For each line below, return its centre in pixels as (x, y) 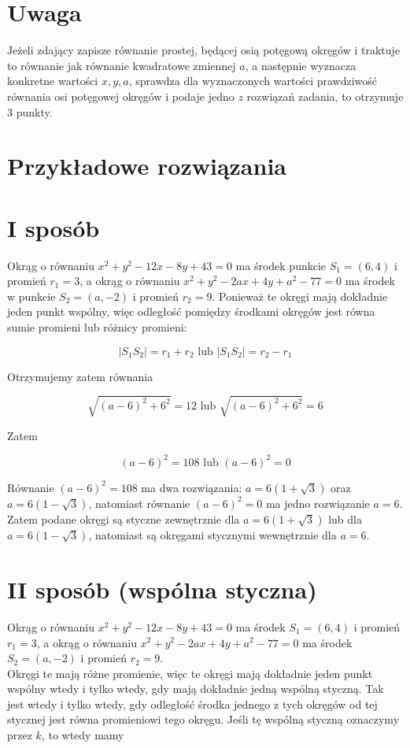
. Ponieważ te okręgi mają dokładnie (300, 296)
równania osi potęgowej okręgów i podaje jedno (121, 96)
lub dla (345, 518)
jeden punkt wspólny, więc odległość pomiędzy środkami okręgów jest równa (191, 311)
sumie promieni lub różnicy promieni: (97, 326)
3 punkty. (30, 111)
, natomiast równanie (139, 503)
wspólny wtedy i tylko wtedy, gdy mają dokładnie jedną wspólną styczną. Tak (196, 689)
